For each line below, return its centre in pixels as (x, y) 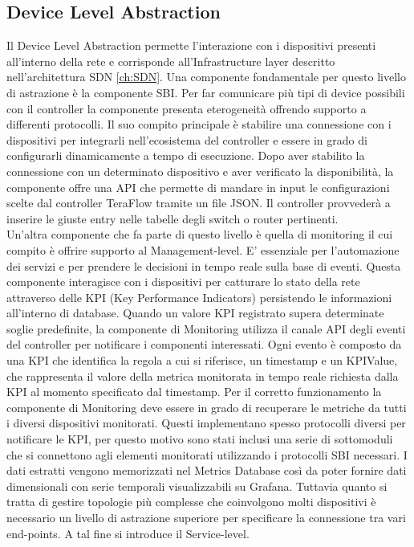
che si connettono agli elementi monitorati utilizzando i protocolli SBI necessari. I (207, 454)
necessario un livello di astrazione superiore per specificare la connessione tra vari (206, 518)
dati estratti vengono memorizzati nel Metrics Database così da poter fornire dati (207, 470)
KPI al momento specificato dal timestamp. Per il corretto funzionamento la (194, 392)
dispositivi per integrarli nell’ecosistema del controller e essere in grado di (187, 139)
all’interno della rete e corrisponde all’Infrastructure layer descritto (171, 61)
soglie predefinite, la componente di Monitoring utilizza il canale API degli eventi (206, 328)
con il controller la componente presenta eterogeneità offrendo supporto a (187, 108)
